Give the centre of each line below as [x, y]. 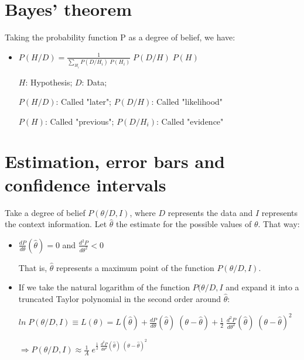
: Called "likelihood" [187, 102]
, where [143, 212]
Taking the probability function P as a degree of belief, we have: [120, 37]
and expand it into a [262, 287]
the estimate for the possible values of [184, 224]
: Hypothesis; [49, 82]
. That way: [279, 224]
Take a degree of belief [45, 212]
